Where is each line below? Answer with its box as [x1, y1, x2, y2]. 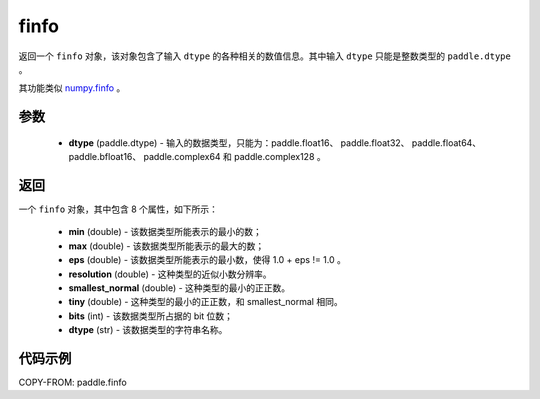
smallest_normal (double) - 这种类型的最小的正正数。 [68, 281, 291, 294]
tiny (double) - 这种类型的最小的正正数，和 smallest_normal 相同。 [68, 296, 344, 308]
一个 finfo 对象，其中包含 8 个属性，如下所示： [18, 203, 219, 215]
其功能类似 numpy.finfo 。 [18, 82, 126, 94]
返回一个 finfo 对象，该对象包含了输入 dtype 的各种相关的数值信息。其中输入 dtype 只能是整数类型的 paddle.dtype [18, 50, 512, 62]
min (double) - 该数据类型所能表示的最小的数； [68, 226, 262, 238]
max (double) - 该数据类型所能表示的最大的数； [68, 240, 265, 252]
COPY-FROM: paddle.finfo [18, 376, 127, 389]
